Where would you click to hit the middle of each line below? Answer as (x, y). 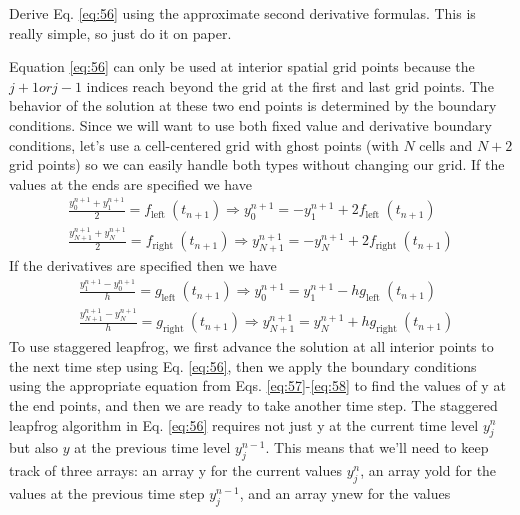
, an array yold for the (428, 470)
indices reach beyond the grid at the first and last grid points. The (290, 85)
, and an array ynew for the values (345, 492)
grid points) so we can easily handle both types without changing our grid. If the (257, 164)
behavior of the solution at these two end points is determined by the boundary (253, 105)
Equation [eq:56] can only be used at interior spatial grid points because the (242, 66)
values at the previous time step (107, 492)
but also (34, 447)
